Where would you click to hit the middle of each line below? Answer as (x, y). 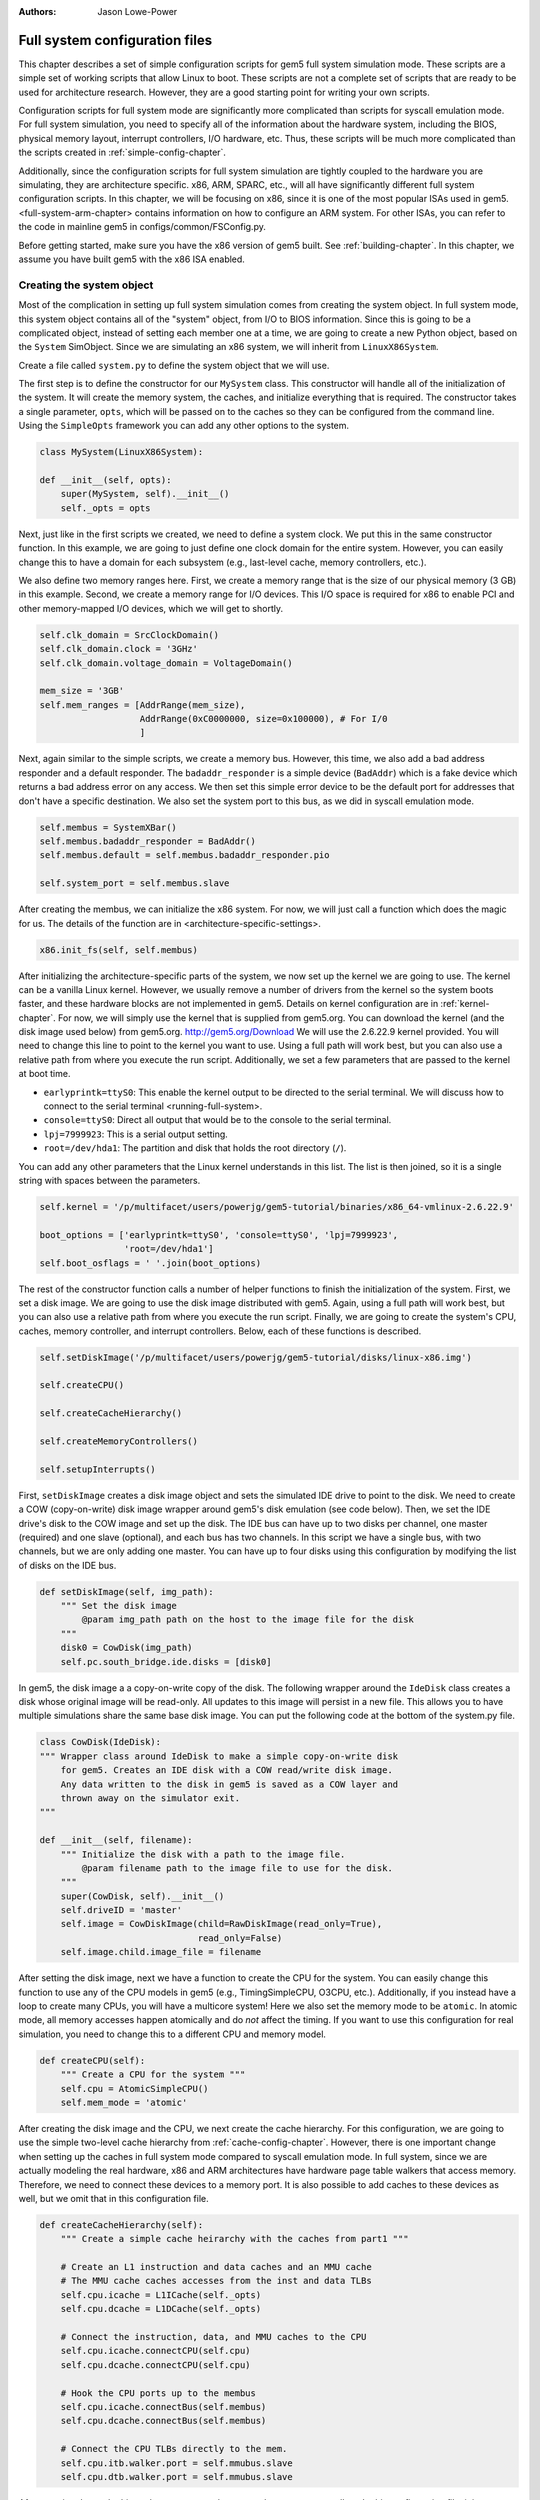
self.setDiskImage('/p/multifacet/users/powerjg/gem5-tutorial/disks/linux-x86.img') (255, 1357)
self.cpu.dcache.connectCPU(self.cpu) (155, 2364)
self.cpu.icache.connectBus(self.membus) (163, 2406)
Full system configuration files (115, 40)
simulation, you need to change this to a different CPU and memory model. (172, 2034)
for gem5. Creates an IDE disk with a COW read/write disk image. (227, 1770)
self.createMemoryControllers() (119, 1441)
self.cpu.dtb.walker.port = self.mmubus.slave (177, 2476)
